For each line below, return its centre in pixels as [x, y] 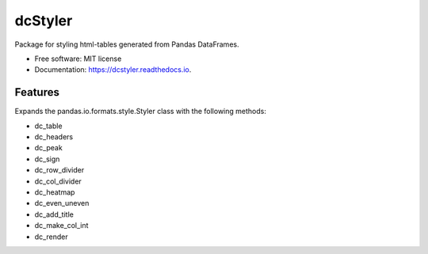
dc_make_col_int [61, 226]
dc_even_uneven [62, 203]
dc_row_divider [59, 170]
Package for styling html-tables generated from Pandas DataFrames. [127, 44]
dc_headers [54, 137]
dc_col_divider [58, 181]
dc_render [51, 237]
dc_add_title [54, 214]
